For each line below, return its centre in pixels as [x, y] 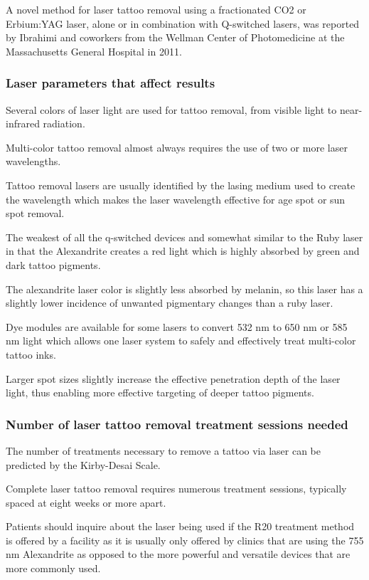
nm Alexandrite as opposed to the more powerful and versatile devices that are [178, 554]
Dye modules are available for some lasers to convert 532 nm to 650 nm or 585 [177, 326]
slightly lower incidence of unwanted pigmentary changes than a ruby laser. [170, 303]
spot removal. [35, 213]
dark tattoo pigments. [53, 264]
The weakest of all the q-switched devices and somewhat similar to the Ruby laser [184, 237]
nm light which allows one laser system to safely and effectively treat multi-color [181, 341]
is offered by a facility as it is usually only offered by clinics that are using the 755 [185, 540]
